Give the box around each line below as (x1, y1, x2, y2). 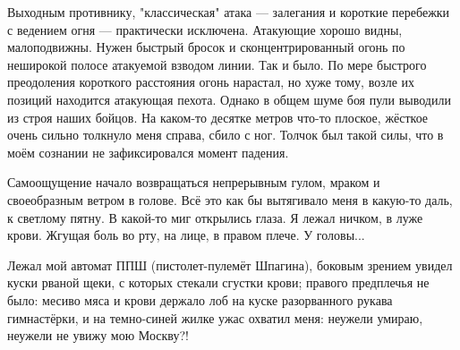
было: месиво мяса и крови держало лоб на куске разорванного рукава (7, 290, 393, 309)
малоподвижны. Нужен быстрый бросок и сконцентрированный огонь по (7, 38, 405, 56)
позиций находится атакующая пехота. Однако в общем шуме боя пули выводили (7, 90, 451, 108)
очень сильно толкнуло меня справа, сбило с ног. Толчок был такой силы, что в (7, 125, 444, 144)
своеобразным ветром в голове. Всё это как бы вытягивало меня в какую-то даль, (7, 190, 453, 209)
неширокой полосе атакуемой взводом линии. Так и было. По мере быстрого (7, 55, 427, 73)
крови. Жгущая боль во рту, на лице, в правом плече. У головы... (7, 226, 365, 244)
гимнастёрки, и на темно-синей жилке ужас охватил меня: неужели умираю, (7, 308, 423, 327)
